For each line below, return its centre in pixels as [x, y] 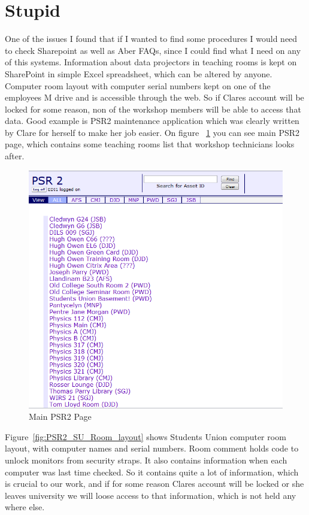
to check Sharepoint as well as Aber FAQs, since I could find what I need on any [153, 50]
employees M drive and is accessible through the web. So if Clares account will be [154, 97]
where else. [25, 507]
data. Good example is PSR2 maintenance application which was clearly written [152, 121]
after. [15, 156]
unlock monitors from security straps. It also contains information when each [146, 460]
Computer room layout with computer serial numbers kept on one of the [138, 85]
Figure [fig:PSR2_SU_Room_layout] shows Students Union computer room [146, 436]
